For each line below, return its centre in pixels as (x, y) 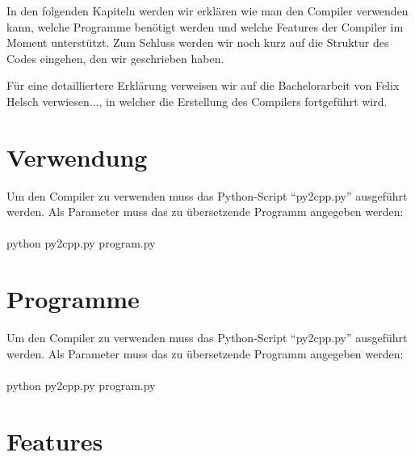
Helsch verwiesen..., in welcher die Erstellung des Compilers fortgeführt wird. (197, 101)
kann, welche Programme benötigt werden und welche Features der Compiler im (205, 26)
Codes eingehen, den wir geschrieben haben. (115, 58)
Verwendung (77, 157)
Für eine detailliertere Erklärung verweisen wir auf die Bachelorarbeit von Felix (203, 85)
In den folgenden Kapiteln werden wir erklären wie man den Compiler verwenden (207, 11)
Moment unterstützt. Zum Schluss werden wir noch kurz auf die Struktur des (198, 42)
